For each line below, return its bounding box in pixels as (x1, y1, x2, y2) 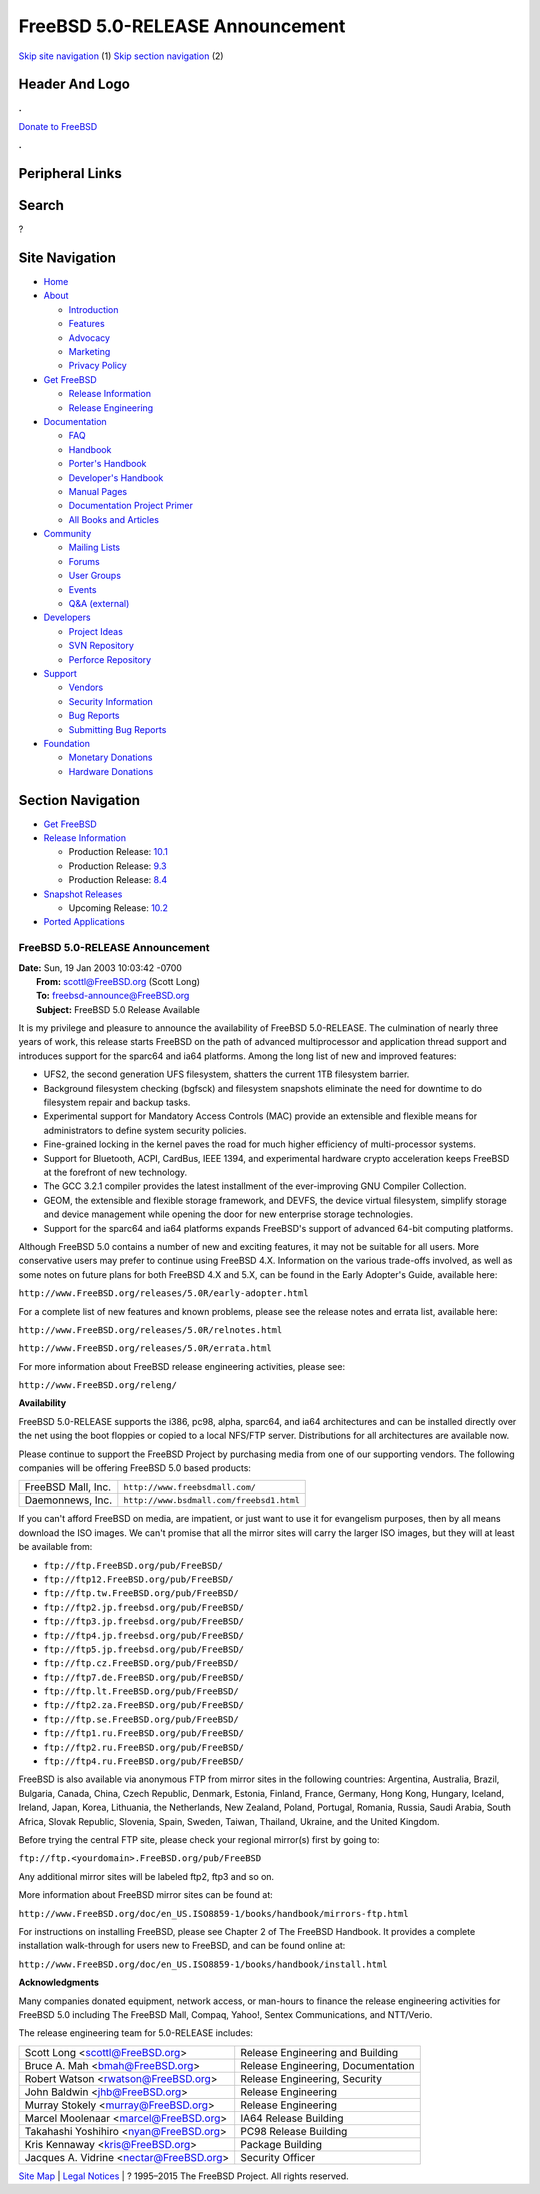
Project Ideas (68, 625, 124, 637)
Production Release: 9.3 (68, 860, 167, 872)
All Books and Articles (68, 513, 160, 525)
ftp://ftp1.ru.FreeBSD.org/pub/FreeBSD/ (43, 1728, 245, 1739)
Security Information (68, 695, 154, 707)
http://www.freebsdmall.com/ (123, 1481, 257, 1492)
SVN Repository (68, 640, 135, 652)
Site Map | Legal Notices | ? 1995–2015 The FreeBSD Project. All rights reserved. (18, 2170, 349, 2182)
